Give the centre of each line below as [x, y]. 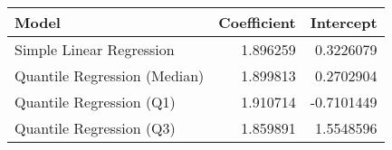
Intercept [344, 22]
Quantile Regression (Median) [110, 75]
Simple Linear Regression [95, 49]
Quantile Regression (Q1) [95, 102]
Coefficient [257, 22]
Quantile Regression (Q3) [95, 128]
